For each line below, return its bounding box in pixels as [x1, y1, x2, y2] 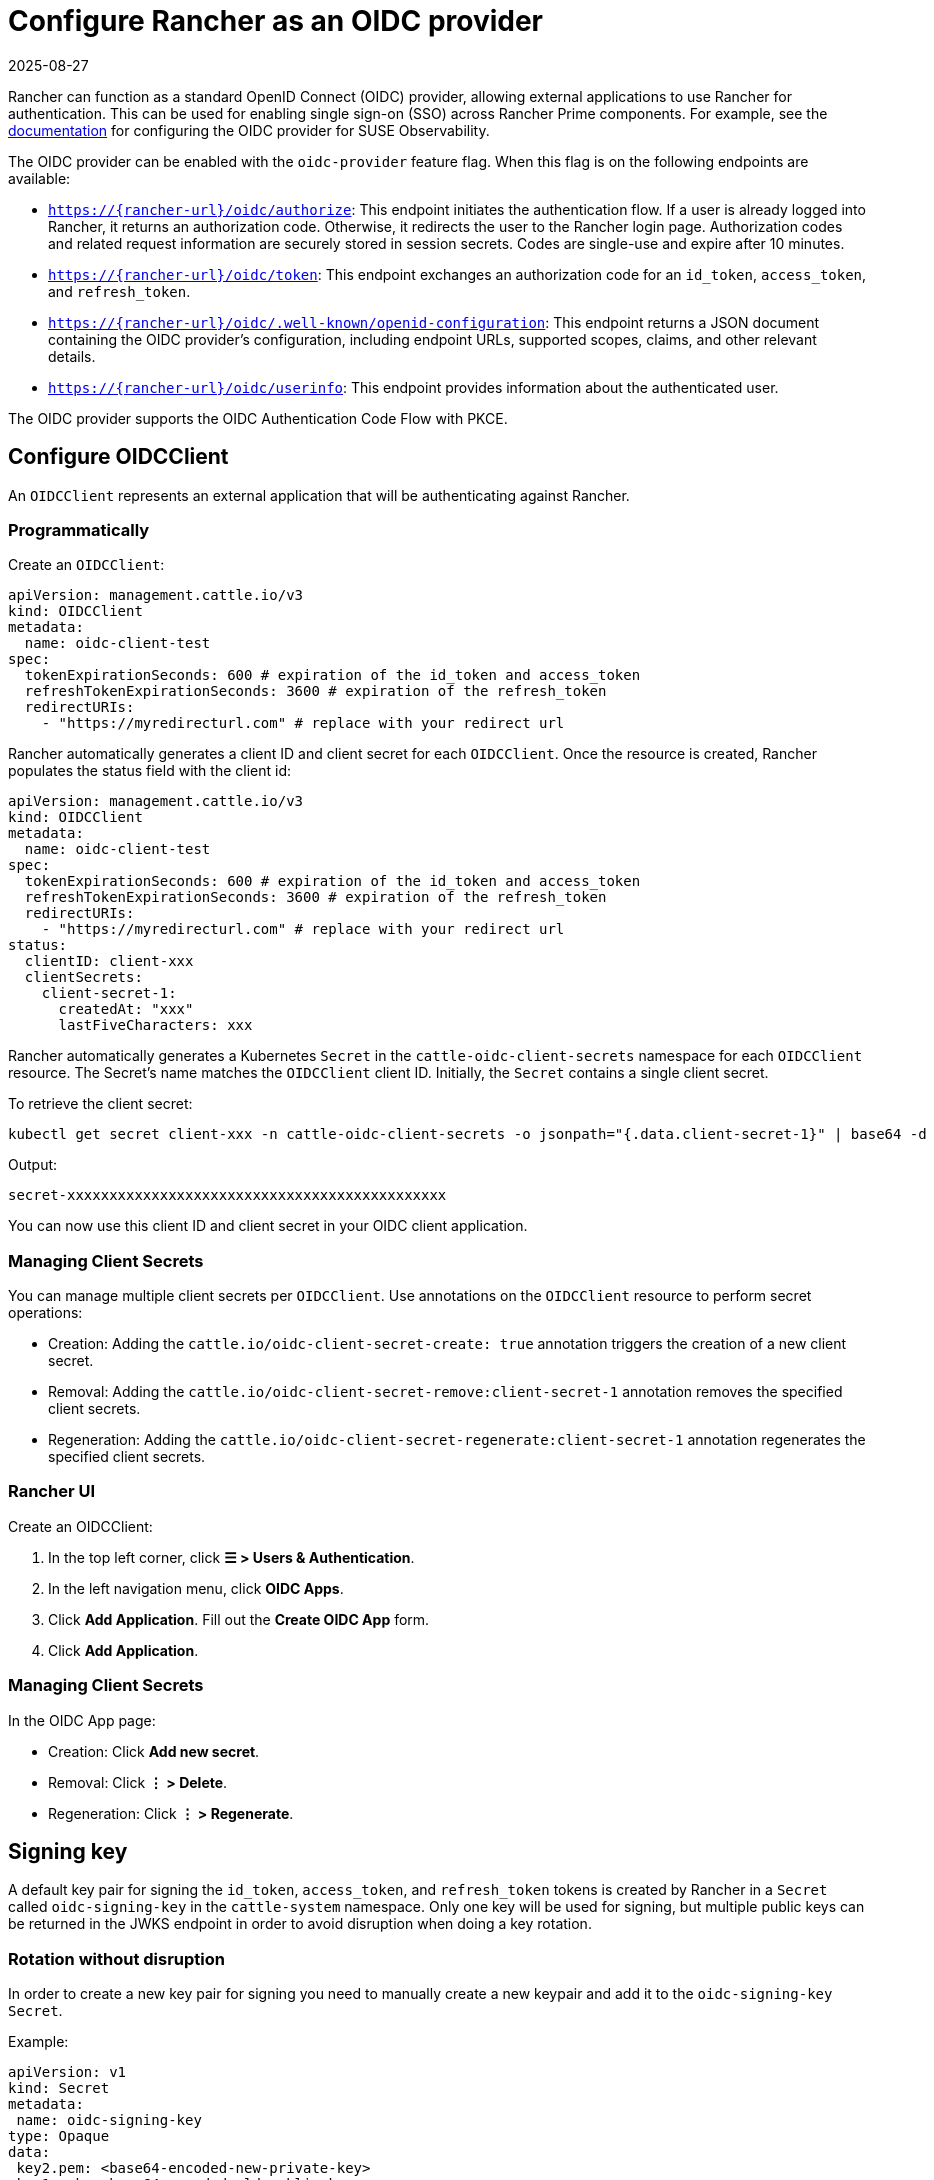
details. [48, 347, 96, 365]
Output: [8, 1156, 58, 1174]
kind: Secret [8, 2080, 110, 2097]
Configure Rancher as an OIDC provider [8, 4, 544, 38]
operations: [8, 1304, 83, 1322]
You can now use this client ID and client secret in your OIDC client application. [8, 1217, 528, 1235]
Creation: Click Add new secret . [48, 1742, 260, 1760]
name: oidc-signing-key [16, 2112, 202, 2129]
